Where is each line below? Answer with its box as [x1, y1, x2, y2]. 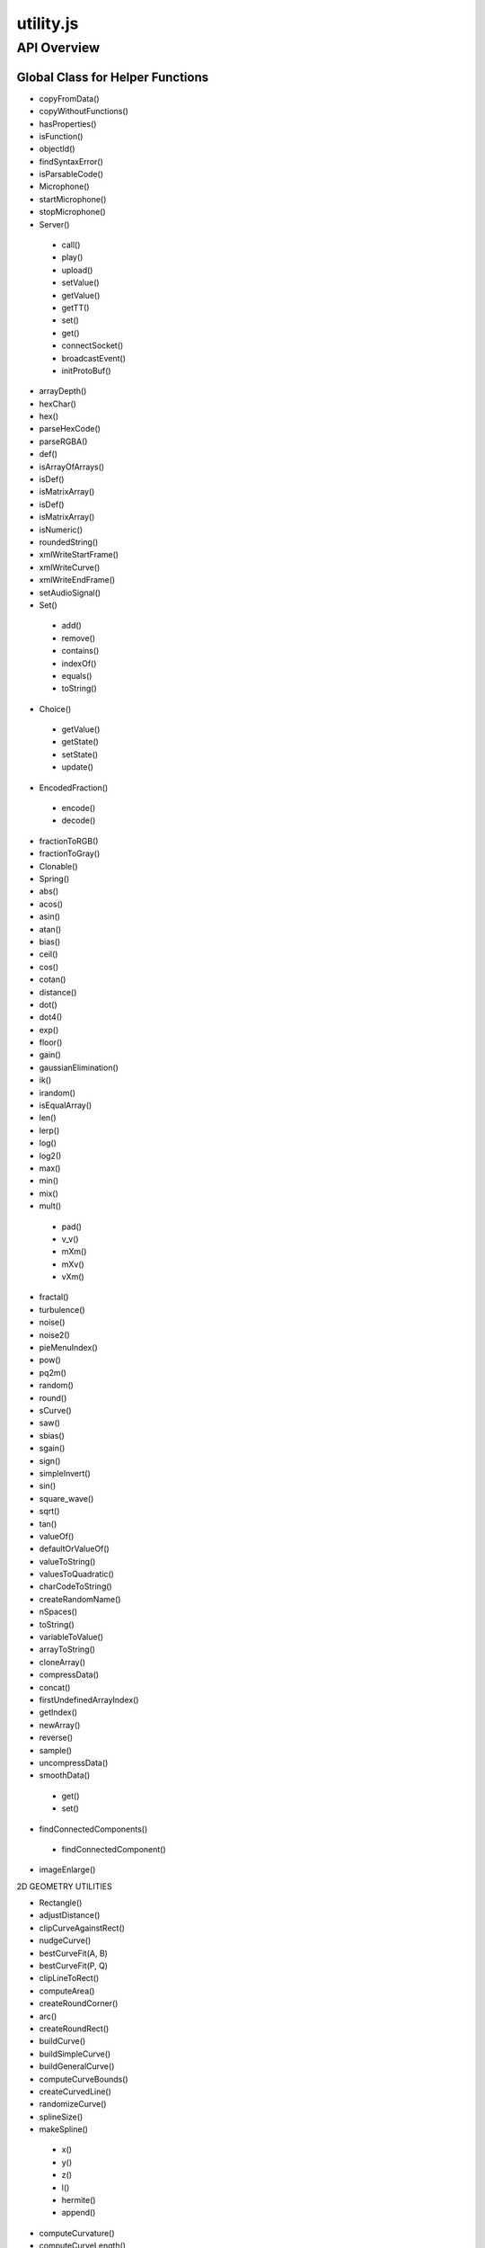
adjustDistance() [39, 1910, 101, 1921]
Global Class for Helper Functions [16, 69, 209, 85]
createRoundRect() [39, 2023, 110, 2034]
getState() [61, 736, 99, 747]
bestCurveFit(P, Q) [39, 1960, 108, 1971]
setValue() [61, 277, 100, 288]
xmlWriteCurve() [39, 562, 101, 573]
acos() [39, 898, 63, 909]
